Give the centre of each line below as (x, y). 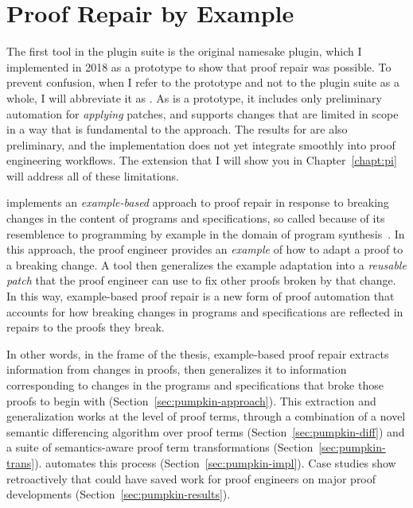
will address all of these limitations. (93, 175)
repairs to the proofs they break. (86, 327)
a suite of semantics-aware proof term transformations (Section (160, 447)
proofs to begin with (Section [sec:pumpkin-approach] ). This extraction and (191, 400)
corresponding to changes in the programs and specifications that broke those (195, 385)
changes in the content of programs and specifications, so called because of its (196, 218)
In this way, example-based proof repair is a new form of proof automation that (201, 296)
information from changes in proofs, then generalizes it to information (177, 369)
